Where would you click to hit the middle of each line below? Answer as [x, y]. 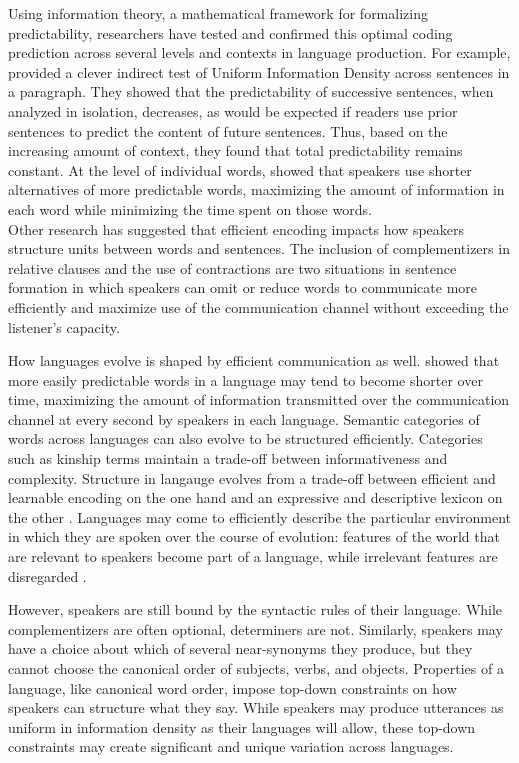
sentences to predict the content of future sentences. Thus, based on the [228, 130]
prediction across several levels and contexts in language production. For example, [259, 52]
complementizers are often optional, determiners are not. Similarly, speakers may [255, 628]
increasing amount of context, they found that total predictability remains [235, 150]
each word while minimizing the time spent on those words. [190, 208]
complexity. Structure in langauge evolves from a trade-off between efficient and [252, 477]
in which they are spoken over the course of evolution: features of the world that [254, 536]
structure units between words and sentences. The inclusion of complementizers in [259, 248]
